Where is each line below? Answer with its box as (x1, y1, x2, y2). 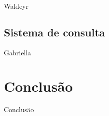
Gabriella (4, 47, 31, 57)
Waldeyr (4, 1, 29, 11)
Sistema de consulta (4, 24, 105, 39)
